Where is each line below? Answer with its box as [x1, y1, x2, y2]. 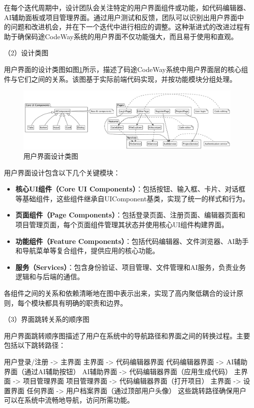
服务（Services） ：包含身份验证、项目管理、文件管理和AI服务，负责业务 [15, 262, 246, 272]
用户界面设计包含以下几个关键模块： [4, 167, 120, 177]
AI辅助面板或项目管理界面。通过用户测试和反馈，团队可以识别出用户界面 [4, 12, 237, 22]
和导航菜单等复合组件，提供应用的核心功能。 [15, 245, 159, 256]
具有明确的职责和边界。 [51, 297, 127, 308]
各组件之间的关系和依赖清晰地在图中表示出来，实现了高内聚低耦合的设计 [4, 288, 236, 298]
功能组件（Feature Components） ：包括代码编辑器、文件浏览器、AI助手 [15, 236, 249, 246]
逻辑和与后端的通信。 [15, 271, 84, 282]
